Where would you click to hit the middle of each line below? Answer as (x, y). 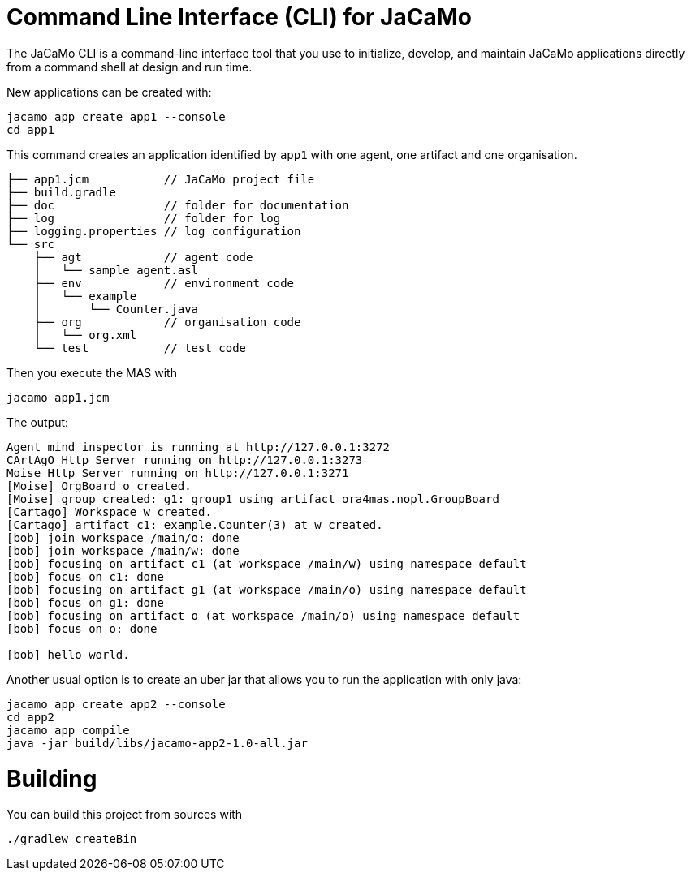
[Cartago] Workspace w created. (109, 512)
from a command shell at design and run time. (130, 67)
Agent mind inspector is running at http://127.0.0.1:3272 (199, 447)
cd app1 (31, 129)
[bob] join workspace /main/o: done (123, 537)
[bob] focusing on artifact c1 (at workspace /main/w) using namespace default (267, 563)
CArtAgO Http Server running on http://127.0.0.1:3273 (185, 460)
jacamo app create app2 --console (116, 704)
